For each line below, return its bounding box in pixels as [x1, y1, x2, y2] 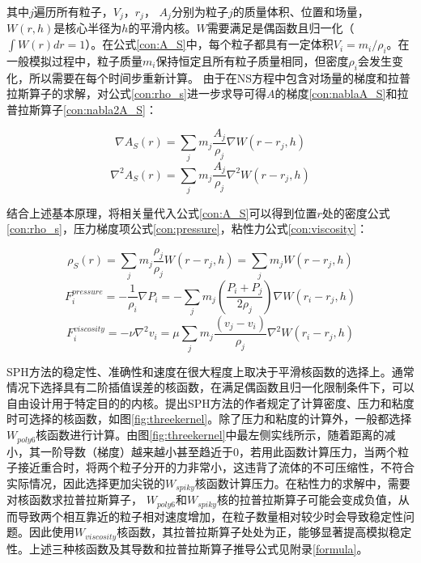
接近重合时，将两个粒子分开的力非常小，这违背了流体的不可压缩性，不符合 [17, 459, 415, 476]
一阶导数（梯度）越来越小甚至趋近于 [40, 442, 233, 459]
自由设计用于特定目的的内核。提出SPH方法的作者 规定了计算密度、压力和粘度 [6, 394, 415, 411]
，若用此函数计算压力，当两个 [239, 442, 398, 459]
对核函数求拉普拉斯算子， [6, 491, 142, 508]
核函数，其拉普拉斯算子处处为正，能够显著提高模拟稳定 [117, 523, 412, 540]
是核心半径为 [53, 19, 122, 36]
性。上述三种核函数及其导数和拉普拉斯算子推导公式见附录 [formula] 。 [6, 540, 368, 557]
